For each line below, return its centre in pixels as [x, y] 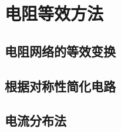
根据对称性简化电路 [60, 86]
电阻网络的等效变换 [60, 51]
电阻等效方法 [54, 13]
